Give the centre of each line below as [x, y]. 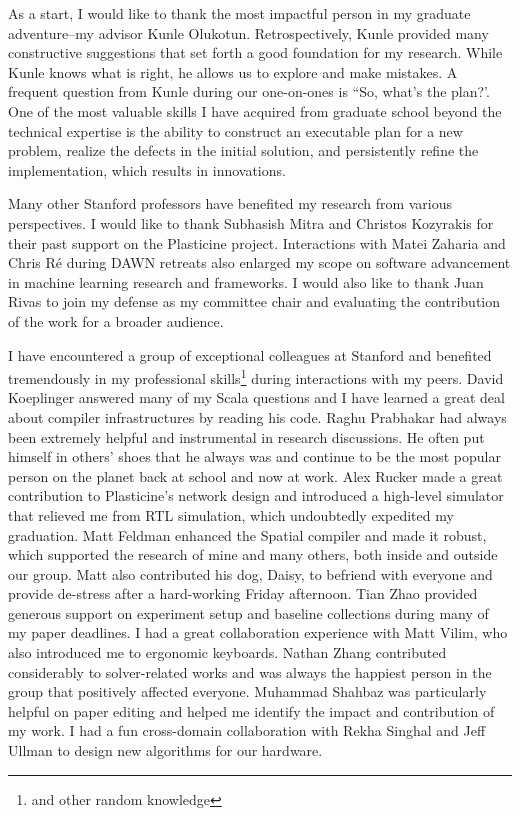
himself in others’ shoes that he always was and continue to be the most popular [254, 456]
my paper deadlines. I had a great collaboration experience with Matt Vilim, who [258, 632]
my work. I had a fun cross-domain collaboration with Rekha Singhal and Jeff [247, 730]
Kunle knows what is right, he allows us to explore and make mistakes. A [233, 71]
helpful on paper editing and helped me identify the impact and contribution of [251, 710]
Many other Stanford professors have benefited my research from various [230, 203]
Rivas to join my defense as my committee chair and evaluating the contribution [254, 301]
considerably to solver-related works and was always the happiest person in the [250, 671]
